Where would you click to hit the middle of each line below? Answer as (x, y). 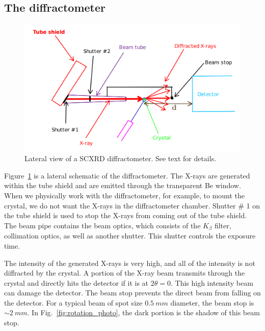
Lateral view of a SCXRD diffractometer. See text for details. (121, 158)
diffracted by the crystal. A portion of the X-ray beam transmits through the (125, 273)
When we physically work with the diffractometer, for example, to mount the (124, 195)
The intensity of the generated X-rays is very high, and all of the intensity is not (130, 263)
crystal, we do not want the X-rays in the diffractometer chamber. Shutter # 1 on (132, 205)
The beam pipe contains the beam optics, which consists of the (102, 225)
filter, (223, 225)
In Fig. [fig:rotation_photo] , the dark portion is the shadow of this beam (146, 312)
